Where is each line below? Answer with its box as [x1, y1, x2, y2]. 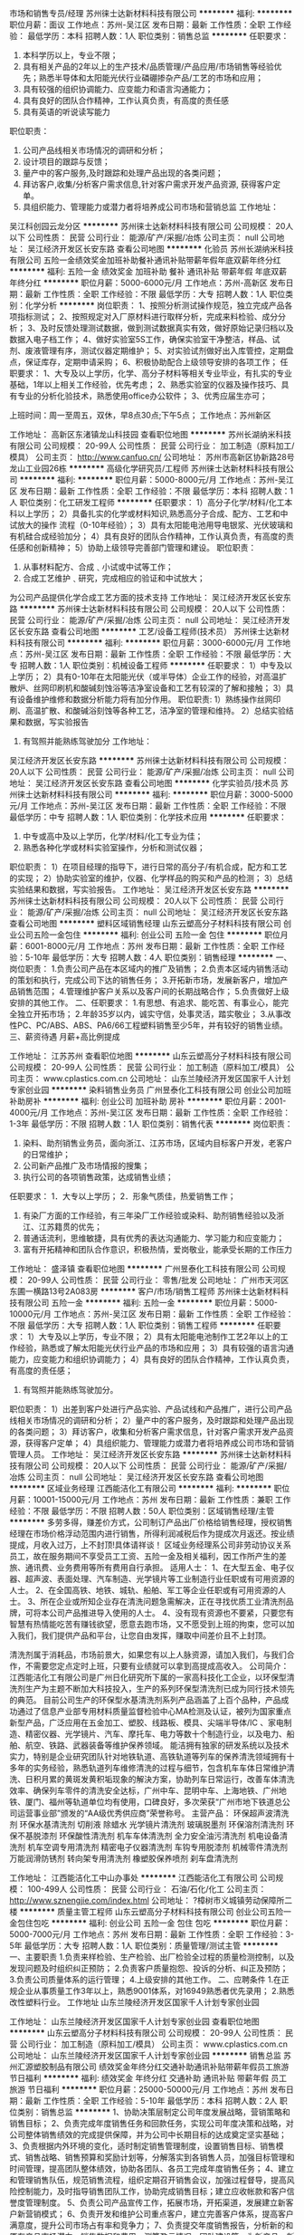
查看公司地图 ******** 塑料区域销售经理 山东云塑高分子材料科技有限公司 [9, 918, 282, 928]
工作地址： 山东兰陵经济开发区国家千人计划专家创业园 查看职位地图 [9, 2016, 260, 2027]
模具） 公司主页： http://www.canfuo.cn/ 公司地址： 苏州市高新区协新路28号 [9, 452, 295, 462]
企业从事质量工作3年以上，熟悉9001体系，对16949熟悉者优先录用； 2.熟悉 [16, 1986, 295, 1996]
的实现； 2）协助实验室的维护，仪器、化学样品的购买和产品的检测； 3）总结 [9, 873, 294, 883]
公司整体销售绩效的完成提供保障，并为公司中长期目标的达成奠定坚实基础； [9, 2129, 287, 2140]
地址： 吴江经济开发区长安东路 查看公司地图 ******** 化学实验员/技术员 [9, 778, 279, 788]
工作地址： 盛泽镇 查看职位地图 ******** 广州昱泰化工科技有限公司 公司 [9, 1263, 279, 1274]
